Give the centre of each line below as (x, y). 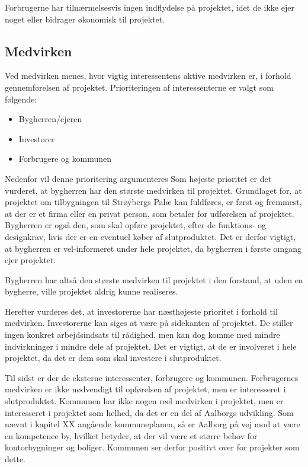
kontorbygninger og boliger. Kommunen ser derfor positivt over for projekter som (152, 447)
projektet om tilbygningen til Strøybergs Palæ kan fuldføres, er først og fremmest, (153, 202)
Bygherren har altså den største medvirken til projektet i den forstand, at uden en (154, 279)
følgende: (21, 99)
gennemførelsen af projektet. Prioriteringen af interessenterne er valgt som (139, 87)
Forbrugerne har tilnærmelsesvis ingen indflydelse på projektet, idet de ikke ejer (150, 7)
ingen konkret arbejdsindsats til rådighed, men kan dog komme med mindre (142, 335)
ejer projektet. (31, 260)
